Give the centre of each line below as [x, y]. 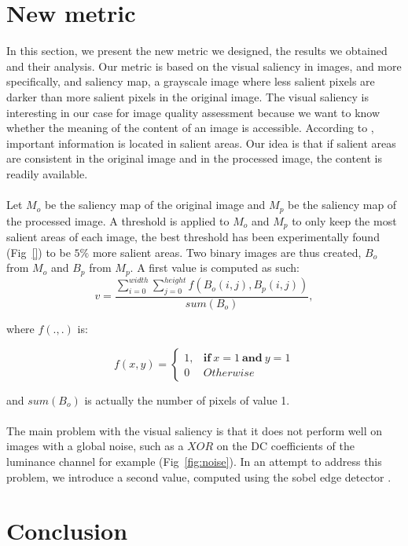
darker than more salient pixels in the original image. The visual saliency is [187, 96]
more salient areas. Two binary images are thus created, [227, 252]
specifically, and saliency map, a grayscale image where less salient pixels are [191, 81]
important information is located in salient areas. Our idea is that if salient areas [201, 143]
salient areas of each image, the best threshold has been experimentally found [193, 236]
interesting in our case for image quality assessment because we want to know [193, 112]
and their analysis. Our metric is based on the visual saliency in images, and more [204, 66]
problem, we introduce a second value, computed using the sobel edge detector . [199, 476]
